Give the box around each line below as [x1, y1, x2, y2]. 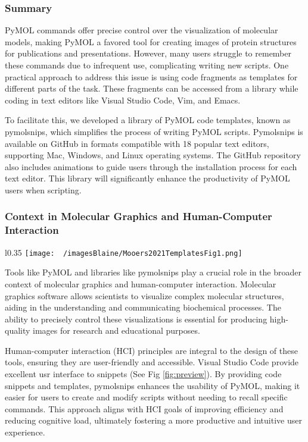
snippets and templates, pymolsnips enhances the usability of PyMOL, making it [5, 379, 300, 391]
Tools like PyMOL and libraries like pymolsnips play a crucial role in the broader [5, 266, 301, 278]
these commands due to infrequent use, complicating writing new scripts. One [5, 59, 289, 71]
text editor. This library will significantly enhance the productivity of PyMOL [5, 172, 290, 184]
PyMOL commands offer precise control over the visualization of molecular [5, 24, 278, 36]
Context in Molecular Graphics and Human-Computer [5, 209, 272, 224]
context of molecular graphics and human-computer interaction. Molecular [5, 277, 276, 290]
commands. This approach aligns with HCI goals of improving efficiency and [5, 402, 284, 415]
